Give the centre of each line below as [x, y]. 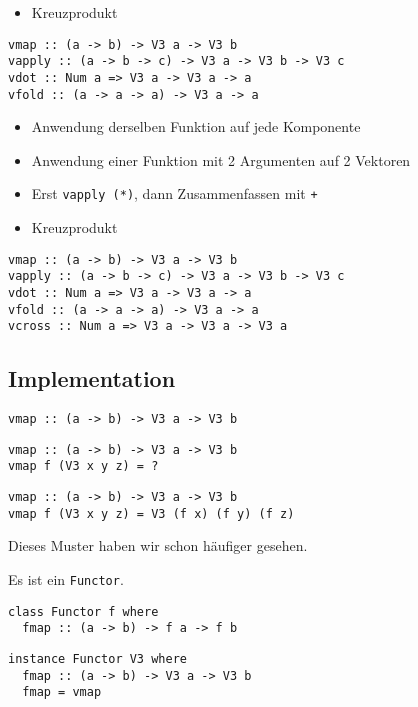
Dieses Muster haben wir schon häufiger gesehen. [158, 545]
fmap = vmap [62, 692]
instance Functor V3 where [97, 658]
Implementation [92, 378]
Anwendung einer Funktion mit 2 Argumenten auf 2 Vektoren [221, 159]
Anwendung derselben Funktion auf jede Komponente [196, 126]
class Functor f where [83, 611]
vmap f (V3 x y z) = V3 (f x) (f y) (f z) [151, 513]
